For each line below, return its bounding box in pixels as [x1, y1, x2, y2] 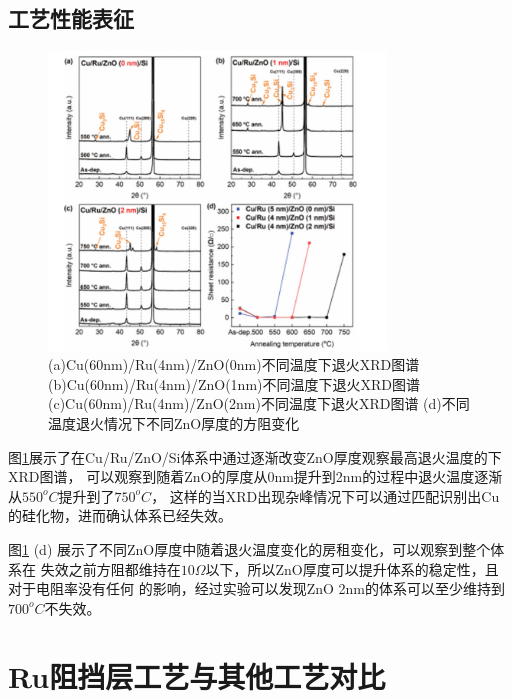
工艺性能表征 [8, 3, 134, 34]
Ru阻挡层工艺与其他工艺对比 [8, 656, 386, 697]
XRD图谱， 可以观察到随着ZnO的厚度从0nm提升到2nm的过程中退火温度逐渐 [8, 466, 503, 487]
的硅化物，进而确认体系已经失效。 [8, 505, 232, 526]
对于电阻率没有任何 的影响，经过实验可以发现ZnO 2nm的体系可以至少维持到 [8, 578, 505, 599]
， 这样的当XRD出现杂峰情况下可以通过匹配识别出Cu [151, 485, 500, 506]
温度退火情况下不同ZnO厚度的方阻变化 [48, 412, 300, 433]
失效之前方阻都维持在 [40, 558, 181, 579]
